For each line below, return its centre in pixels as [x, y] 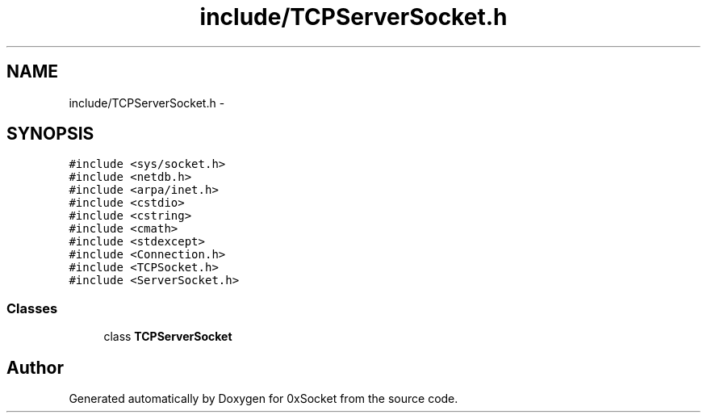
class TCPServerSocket [168, 337]
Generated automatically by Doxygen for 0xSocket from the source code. [264, 399]
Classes [32, 308]
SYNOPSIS [50, 134]
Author [35, 367]
